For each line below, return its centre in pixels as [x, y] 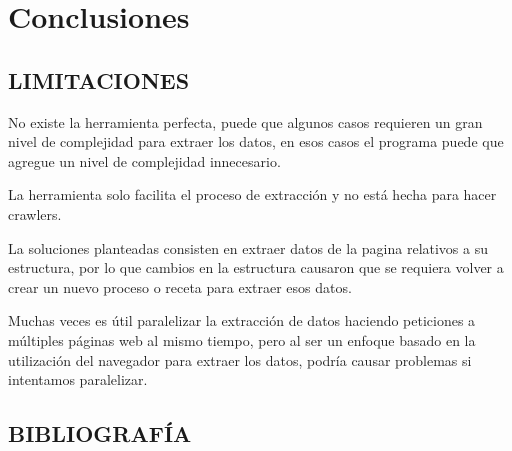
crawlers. [35, 213]
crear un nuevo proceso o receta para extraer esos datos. [180, 286]
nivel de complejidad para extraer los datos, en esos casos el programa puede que [256, 141]
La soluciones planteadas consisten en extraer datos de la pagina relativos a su [248, 247]
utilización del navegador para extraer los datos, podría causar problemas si [240, 359]
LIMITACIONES [99, 79]
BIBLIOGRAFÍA [100, 433]
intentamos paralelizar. [78, 379]
